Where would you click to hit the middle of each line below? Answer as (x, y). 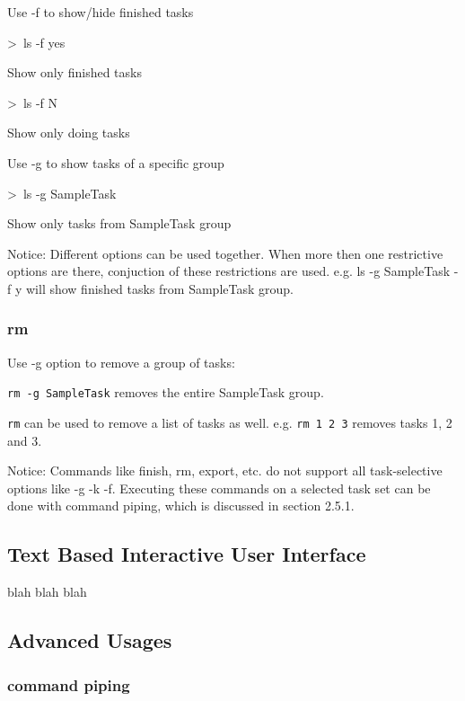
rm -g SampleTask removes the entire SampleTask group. (166, 392)
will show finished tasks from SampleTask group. (159, 288)
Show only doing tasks (69, 133)
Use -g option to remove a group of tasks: (121, 362)
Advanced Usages (90, 640)
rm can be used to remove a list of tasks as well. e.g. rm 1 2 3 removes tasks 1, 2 (230, 422)
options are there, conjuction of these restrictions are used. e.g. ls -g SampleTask (229, 271)
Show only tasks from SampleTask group (119, 223)
